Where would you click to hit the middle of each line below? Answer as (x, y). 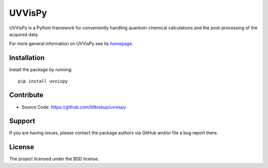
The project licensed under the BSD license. (54, 159)
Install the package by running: (41, 70)
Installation (27, 58)
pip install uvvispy (43, 81)
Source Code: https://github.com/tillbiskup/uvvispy (74, 107)
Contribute (26, 95)
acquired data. (24, 34)
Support (22, 121)
